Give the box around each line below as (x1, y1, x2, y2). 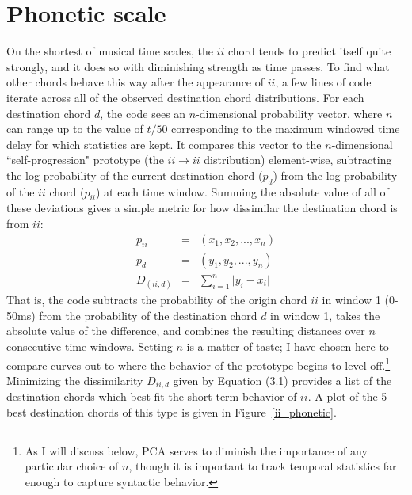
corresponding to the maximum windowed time (171, 120, 400, 137)
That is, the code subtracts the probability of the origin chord (6, 291, 307, 308)
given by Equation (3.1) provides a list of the (173, 371, 392, 388)
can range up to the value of (6, 120, 143, 137)
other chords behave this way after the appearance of (6, 74, 265, 90)
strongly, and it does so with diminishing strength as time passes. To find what (6, 58, 390, 74)
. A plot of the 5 (307, 388, 387, 405)
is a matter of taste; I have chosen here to (186, 338, 389, 355)
